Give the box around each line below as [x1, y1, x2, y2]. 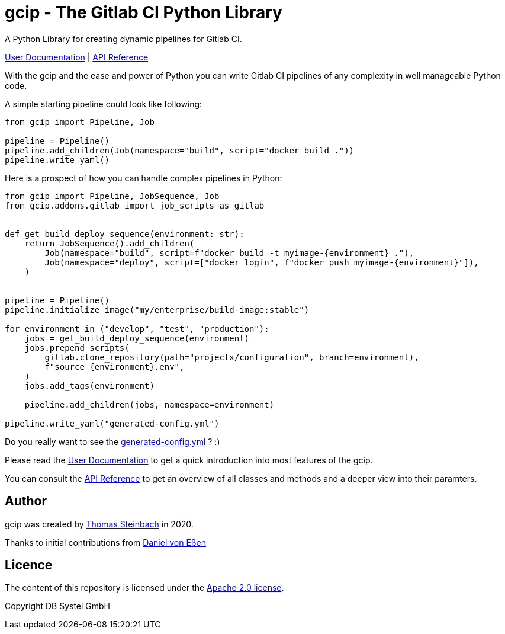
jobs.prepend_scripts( [24, 342, 130, 353]
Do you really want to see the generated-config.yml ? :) [5, 436, 220, 447]
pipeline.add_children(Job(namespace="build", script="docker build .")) [5, 145, 355, 155]
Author [5, 494, 47, 509]
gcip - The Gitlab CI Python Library [5, 2, 282, 23]
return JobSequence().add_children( [24, 238, 195, 248]
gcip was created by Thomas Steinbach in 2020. [5, 518, 194, 529]
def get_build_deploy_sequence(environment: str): [5, 229, 245, 239]
